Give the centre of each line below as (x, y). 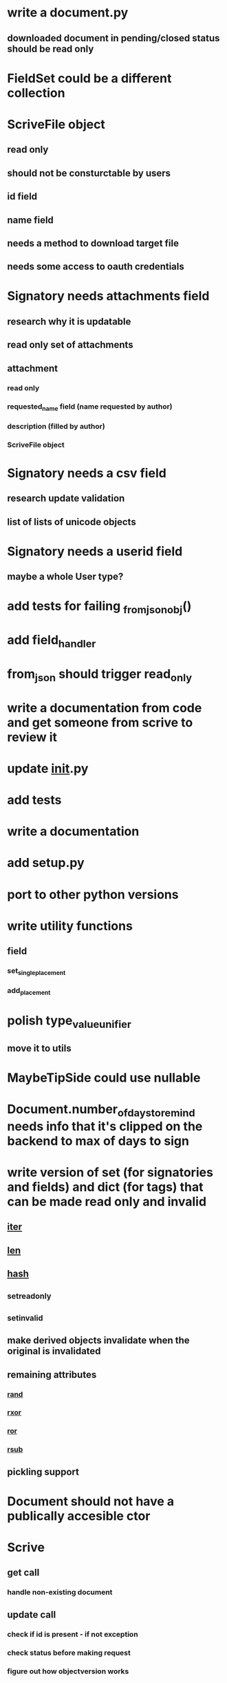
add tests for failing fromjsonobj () (99, 608)
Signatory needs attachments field (108, 296)
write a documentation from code (105, 708)
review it (32, 737)
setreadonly (29, 1296)
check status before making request (69, 1653)
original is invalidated (54, 1351)
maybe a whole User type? (65, 577)
